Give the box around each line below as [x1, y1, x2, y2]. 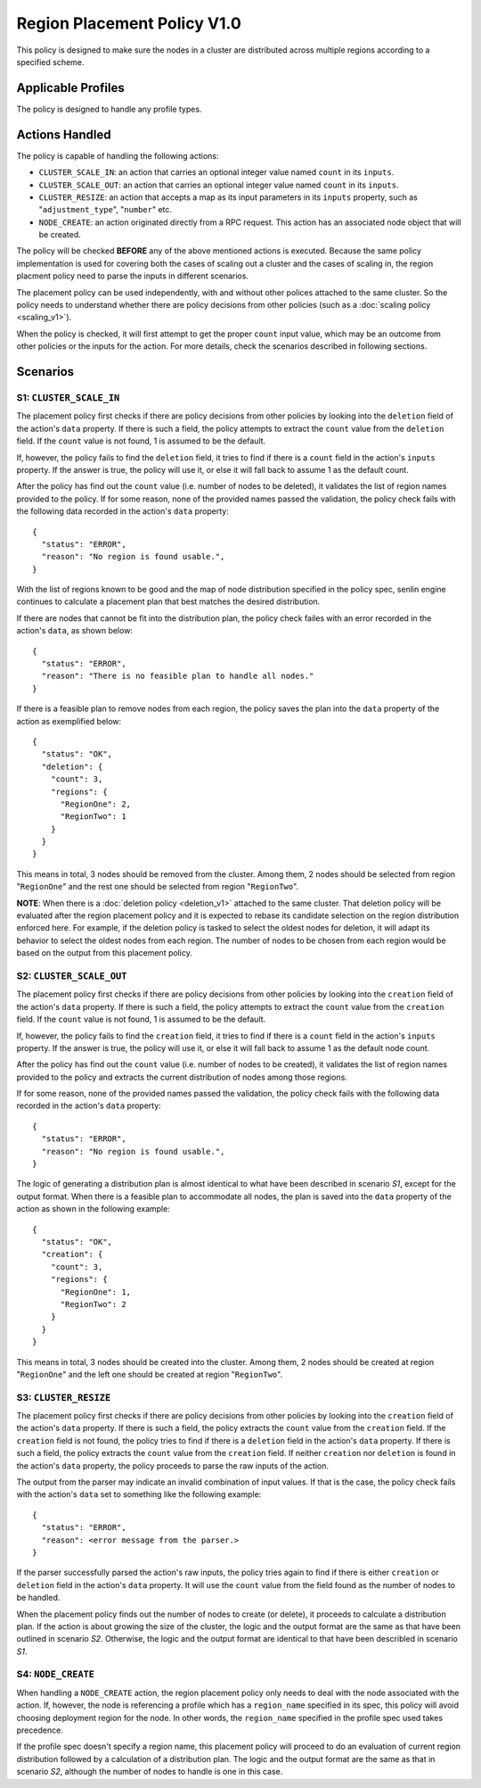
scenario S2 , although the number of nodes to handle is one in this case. [16, 1767, 283, 1777]
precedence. [16, 1725, 64, 1735]
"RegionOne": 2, [60, 799, 132, 809]
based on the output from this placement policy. [16, 948, 193, 958]
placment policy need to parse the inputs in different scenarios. [16, 270, 249, 281]
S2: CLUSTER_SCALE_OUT [16, 969, 127, 981]
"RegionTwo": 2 [60, 1299, 126, 1309]
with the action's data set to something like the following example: [16, 1489, 262, 1500]
